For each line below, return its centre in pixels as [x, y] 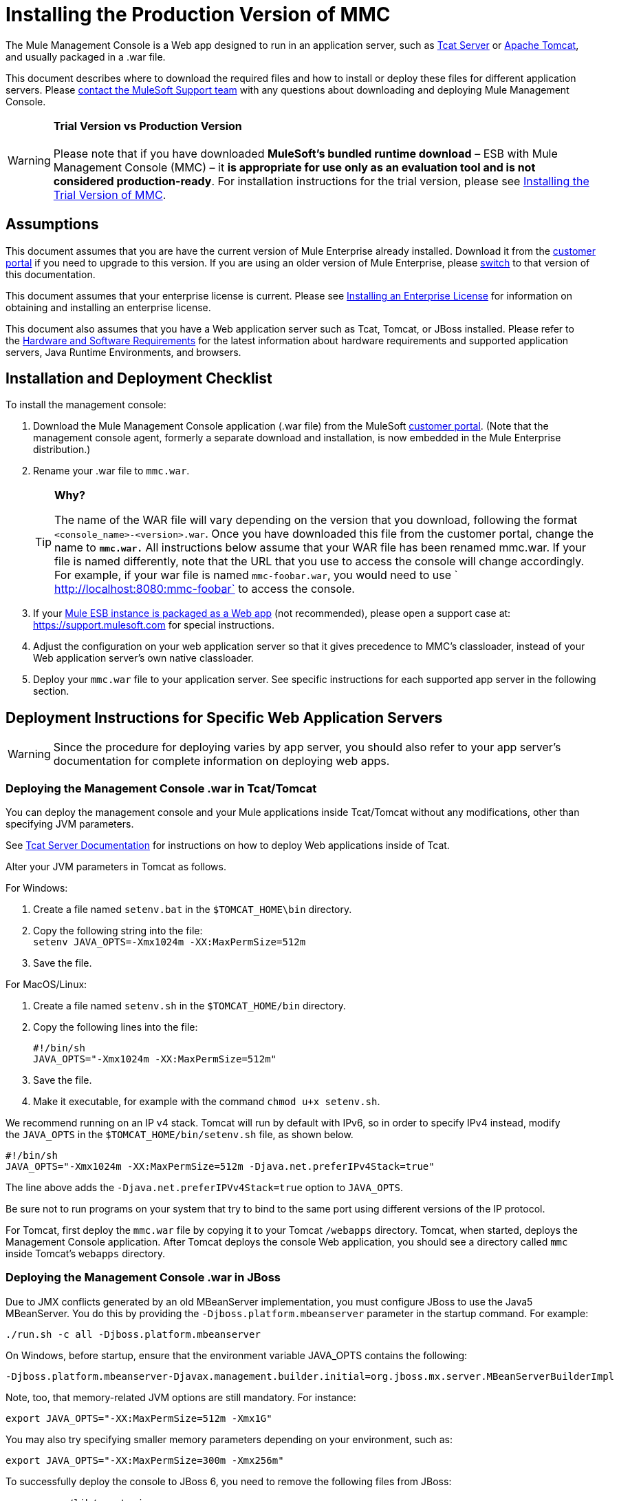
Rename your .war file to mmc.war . [111, 471]
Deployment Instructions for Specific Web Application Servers [224, 717]
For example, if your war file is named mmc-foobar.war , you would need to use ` [256, 575]
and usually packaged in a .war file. [86, 56]
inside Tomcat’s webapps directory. [85, 1254]
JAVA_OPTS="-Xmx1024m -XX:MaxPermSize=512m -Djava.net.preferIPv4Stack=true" [220, 1167]
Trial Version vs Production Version [148, 126]
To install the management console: [86, 405]
